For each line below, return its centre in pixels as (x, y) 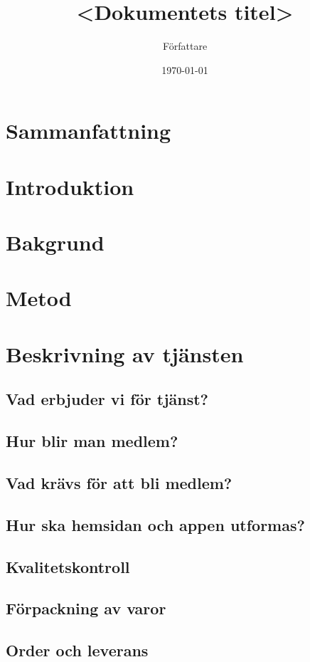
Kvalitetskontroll (68, 566)
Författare (185, 46)
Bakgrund (55, 242)
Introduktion (70, 186)
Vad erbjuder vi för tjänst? (107, 399)
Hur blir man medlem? (92, 441)
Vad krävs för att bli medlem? (119, 482)
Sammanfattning (89, 131)
